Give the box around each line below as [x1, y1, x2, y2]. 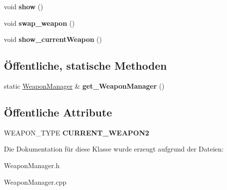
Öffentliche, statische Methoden [4, 58, 167, 73]
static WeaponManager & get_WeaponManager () [4, 80, 165, 91]
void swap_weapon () [4, 18, 75, 28]
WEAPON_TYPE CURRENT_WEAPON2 [4, 127, 150, 137]
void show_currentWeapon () [4, 34, 102, 44]
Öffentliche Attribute [4, 104, 112, 119]
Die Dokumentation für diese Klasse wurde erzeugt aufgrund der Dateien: [4, 144, 224, 154]
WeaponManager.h [4, 160, 60, 170]
